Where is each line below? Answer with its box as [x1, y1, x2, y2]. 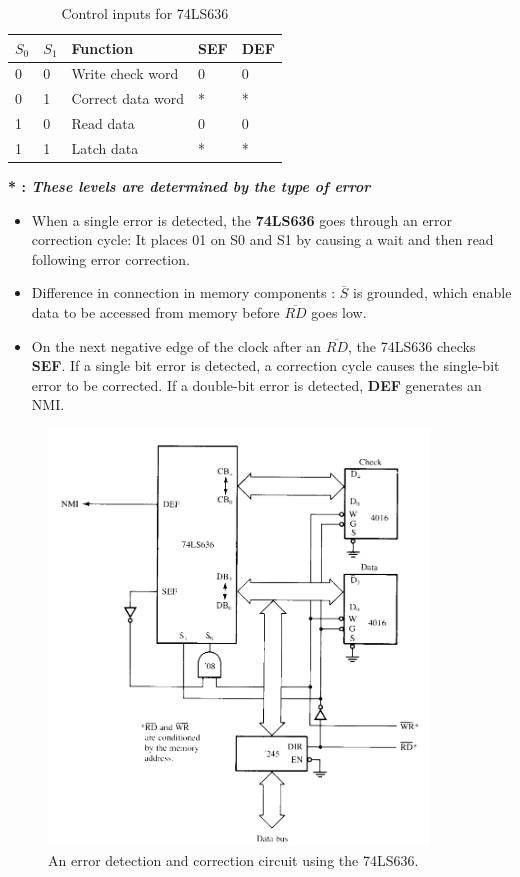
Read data [71, 113, 135, 134]
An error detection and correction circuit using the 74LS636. [48, 849, 419, 870]
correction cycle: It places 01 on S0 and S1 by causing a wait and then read [31, 229, 494, 250]
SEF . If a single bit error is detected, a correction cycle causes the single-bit [31, 355, 500, 376]
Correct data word [71, 88, 185, 109]
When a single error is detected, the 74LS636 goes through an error [31, 209, 453, 230]
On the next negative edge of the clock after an [31, 335, 322, 356]
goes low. [311, 302, 367, 323]
